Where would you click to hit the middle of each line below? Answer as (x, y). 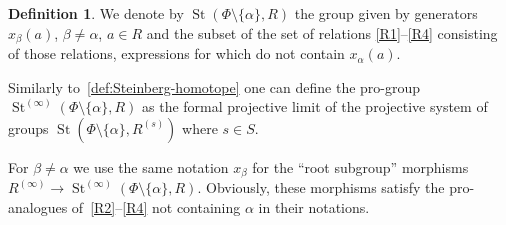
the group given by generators (386, 13)
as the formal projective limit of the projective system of (315, 106)
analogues (38, 206)
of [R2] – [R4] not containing (156, 206)
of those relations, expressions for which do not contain (176, 53)
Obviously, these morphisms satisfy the (325, 187)
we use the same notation (151, 166)
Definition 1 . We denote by (96, 13)
